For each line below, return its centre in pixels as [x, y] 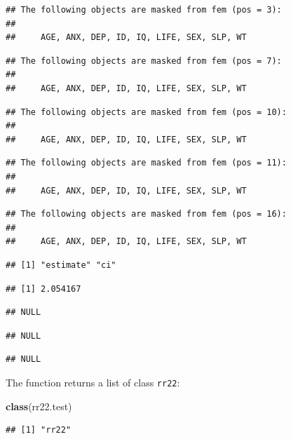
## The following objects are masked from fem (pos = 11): [146, 163]
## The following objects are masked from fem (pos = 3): [144, 10]
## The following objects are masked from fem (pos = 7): [144, 61]
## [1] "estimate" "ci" [61, 265]
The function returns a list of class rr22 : [93, 382]
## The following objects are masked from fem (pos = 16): [146, 214]
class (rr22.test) [39, 406]
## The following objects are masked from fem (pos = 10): [146, 112]
